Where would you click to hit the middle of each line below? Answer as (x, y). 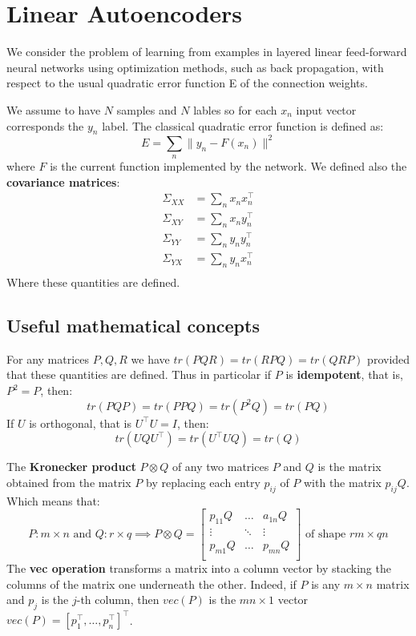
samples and (147, 109)
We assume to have (54, 109)
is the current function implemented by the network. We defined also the (228, 166)
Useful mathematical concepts (133, 326)
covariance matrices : (63, 181)
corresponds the (45, 125)
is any (326, 584)
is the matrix (349, 467)
